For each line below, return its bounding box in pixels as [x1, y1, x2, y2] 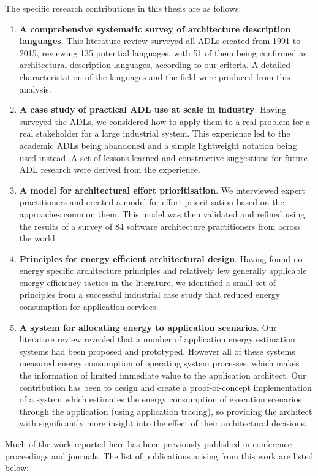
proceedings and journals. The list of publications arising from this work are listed [5, 449, 314, 462]
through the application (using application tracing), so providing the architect [19, 404, 312, 417]
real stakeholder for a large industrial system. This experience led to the [19, 127, 290, 140]
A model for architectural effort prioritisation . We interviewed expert [19, 183, 306, 196]
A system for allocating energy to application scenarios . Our [19, 320, 277, 333]
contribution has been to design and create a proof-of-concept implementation [19, 380, 312, 393]
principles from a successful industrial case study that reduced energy [19, 288, 281, 301]
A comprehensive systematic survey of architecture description [19, 22, 291, 35]
